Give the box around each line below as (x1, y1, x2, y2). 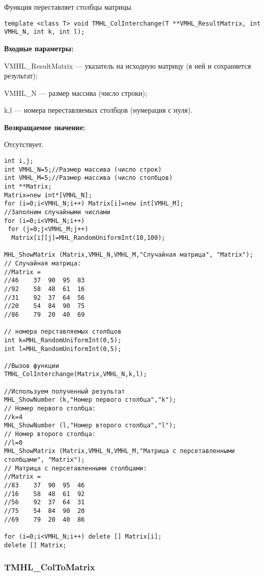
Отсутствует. (4, 139, 44, 150)
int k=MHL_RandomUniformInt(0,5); (4, 336, 122, 344)
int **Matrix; (4, 183, 52, 191)
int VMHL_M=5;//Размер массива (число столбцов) (4, 174, 173, 182)
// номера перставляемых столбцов (4, 328, 122, 336)
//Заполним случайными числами (4, 209, 111, 216)
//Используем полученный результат (4, 387, 125, 395)
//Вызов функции (4, 362, 59, 369)
